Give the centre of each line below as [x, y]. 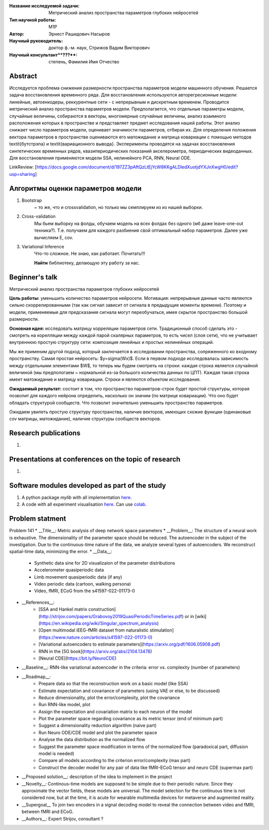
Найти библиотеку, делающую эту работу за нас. [87, 263]
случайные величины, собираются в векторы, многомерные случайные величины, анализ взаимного [118, 116]
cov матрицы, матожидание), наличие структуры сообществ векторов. [85, 419]
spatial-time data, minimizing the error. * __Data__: [61, 552]
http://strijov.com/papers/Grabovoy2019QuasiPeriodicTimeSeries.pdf [111, 616]
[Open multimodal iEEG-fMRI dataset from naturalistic [94, 630]
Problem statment [38, 519]
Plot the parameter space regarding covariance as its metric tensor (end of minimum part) [131, 719]
